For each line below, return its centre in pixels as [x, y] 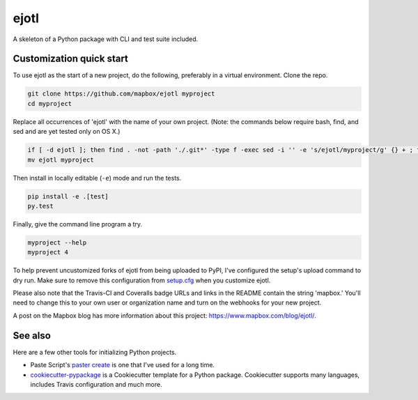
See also [32, 336]
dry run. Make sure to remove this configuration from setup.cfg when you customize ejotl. [142, 280]
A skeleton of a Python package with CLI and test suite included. [106, 39]
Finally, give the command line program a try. [78, 224]
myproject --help [57, 243]
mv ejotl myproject [61, 160]
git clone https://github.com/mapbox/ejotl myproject [121, 94]
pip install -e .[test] [68, 196]
